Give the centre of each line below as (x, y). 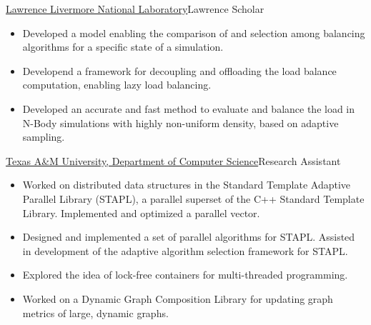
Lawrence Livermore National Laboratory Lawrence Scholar (135, 9)
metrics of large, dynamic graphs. (95, 312)
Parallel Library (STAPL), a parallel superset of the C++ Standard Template (193, 198)
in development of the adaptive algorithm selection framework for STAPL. (185, 250)
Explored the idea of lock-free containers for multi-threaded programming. (185, 275)
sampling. (44, 137)
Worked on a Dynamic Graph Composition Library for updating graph (178, 298)
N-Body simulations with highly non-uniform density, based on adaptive (180, 122)
